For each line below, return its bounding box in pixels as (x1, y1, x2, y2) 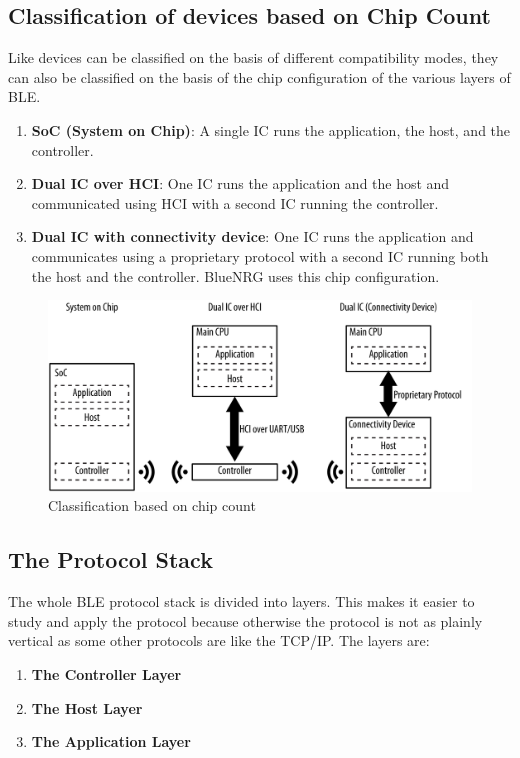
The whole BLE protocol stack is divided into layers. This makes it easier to (8, 591, 475, 612)
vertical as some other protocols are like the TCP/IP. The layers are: (8, 630, 430, 651)
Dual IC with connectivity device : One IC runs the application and (31, 226, 474, 247)
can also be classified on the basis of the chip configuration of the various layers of (8, 66, 511, 87)
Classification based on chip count (48, 495, 256, 516)
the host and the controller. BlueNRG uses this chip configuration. (31, 265, 440, 286)
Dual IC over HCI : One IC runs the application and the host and (31, 173, 450, 194)
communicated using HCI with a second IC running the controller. (31, 192, 439, 213)
